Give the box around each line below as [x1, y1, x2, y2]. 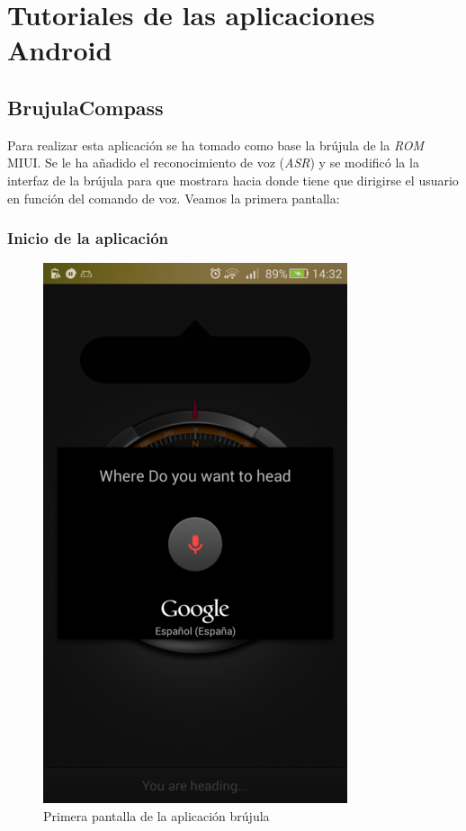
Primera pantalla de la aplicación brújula [43, 806, 270, 825]
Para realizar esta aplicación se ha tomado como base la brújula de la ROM [7, 135, 425, 154]
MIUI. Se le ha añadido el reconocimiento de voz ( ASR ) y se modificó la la [7, 153, 419, 172]
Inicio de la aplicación [7, 227, 169, 249]
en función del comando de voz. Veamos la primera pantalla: [7, 188, 340, 207]
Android [7, 32, 112, 68]
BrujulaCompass [7, 93, 164, 121]
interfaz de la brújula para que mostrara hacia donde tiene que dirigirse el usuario [7, 170, 459, 189]
